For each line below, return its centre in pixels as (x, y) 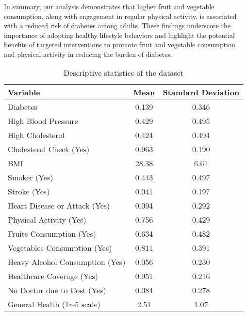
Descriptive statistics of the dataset (124, 72)
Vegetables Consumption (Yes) (60, 247)
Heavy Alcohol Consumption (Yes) (67, 262)
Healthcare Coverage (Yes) (53, 276)
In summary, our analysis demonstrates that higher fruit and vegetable (109, 6)
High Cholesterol (36, 135)
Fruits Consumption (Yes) (52, 233)
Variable (24, 92)
